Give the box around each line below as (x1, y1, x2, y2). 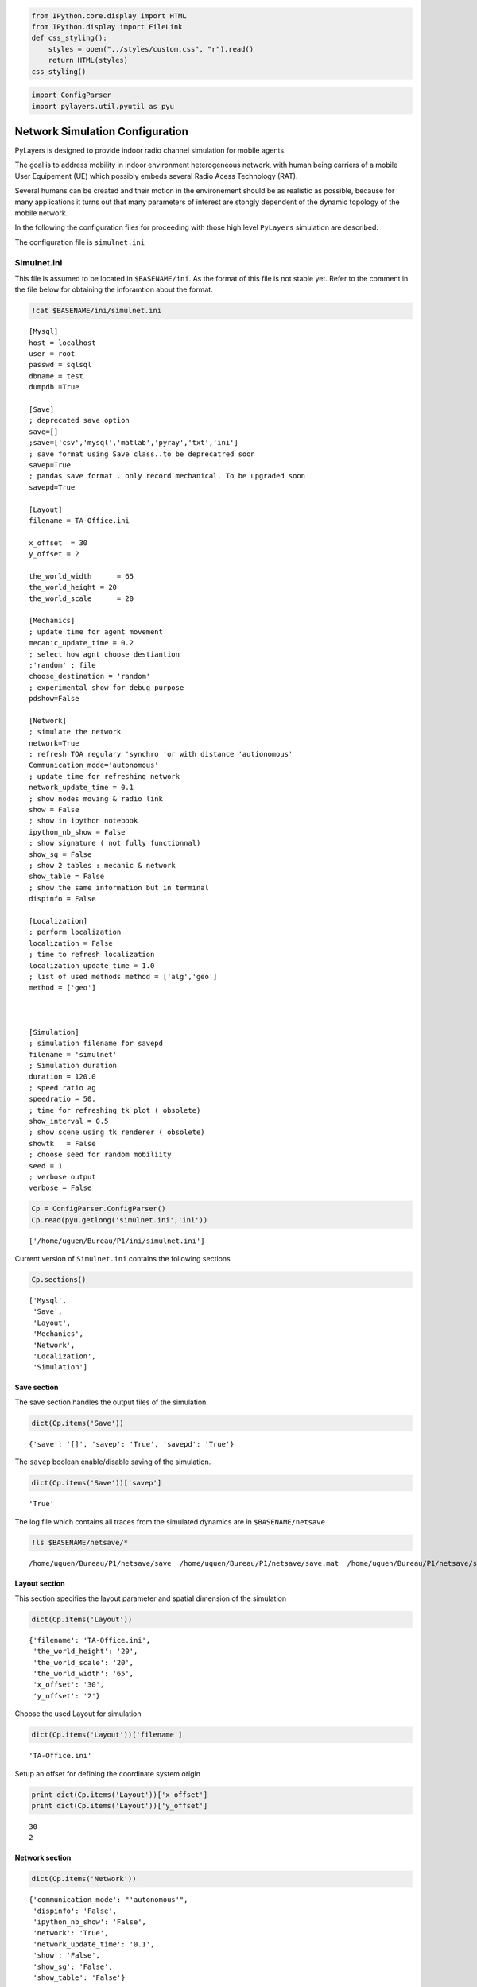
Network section (14, 1853, 72, 1863)
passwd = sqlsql (29, 360, 92, 370)
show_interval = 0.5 (29, 1117, 109, 1125)
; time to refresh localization (29, 950, 155, 959)
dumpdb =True (29, 382, 79, 392)
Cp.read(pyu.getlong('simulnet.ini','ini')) (31, 1215, 208, 1224)
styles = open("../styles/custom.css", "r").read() (48, 45, 254, 53)
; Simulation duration (29, 1061, 118, 1071)
